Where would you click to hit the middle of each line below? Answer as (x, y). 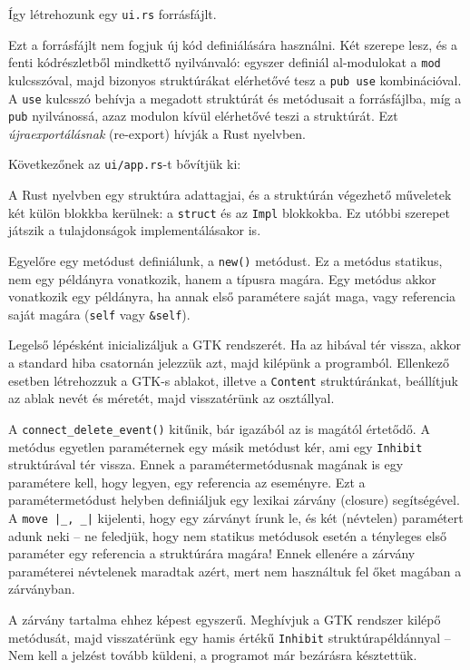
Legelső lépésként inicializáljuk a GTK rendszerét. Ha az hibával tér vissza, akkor (235, 345)
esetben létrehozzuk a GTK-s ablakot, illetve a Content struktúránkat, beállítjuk (233, 380)
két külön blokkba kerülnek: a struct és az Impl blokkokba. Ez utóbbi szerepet (229, 212)
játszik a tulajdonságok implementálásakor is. (135, 230)
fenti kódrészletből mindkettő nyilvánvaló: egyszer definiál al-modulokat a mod (225, 62)
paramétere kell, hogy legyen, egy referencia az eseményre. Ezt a (187, 482)
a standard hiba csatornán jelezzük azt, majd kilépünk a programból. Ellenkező (229, 363)
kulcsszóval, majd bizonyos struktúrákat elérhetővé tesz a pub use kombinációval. (235, 79)
